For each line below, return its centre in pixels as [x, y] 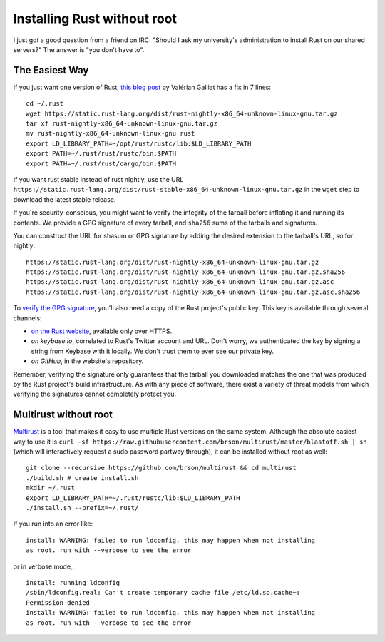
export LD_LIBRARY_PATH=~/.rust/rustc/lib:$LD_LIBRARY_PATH [133, 498]
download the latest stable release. [65, 199]
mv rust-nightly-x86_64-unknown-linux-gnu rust [111, 133]
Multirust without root [63, 415]
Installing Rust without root [95, 19]
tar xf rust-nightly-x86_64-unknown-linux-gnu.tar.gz [122, 124]
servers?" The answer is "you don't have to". [79, 49]
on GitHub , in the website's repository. [87, 361]
